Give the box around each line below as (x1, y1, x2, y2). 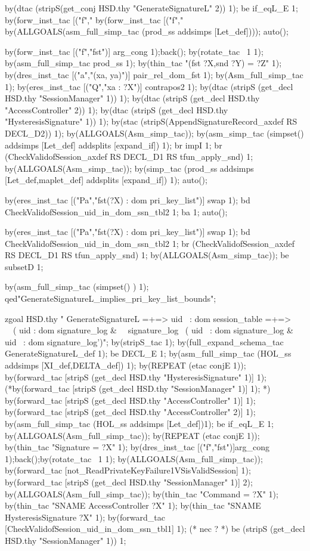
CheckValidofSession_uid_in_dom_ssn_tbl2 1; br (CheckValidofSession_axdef (5, 237, 294, 249)
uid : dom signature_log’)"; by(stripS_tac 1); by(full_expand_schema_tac (5, 335, 284, 348)
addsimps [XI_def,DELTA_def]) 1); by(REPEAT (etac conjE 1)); (5, 359, 246, 372)
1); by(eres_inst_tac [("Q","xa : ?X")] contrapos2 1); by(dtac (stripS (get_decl (5, 80, 293, 92)
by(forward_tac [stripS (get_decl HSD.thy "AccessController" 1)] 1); (5, 394, 256, 406)
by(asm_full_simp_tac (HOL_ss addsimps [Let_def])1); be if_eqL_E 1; (5, 417, 274, 429)
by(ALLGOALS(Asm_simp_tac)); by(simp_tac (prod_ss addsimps (5, 162, 254, 174)
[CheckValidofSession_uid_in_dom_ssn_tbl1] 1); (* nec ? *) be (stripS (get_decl (5, 522, 305, 535)
